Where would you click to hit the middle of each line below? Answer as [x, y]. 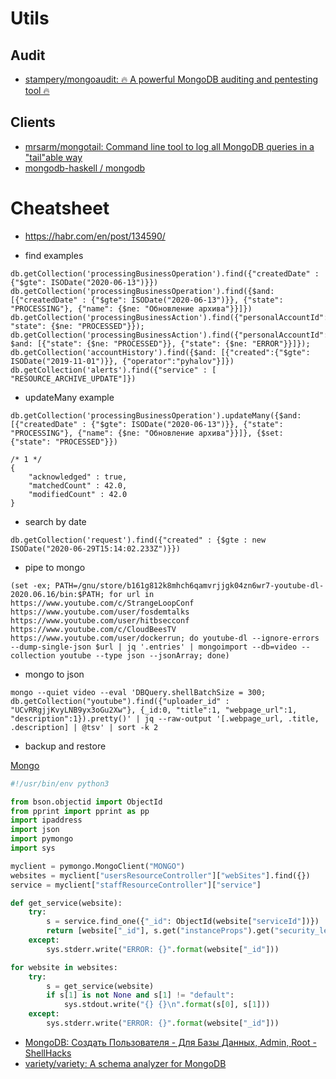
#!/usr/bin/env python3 [60, 783]
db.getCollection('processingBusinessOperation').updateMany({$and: [156, 415]
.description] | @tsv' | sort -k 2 [84, 727]
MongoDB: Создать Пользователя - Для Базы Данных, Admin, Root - [170, 1042]
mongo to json [54, 674]
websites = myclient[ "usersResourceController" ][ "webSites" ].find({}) [160, 875]
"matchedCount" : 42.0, [78, 485]
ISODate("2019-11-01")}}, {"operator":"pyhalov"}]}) [122, 361]
